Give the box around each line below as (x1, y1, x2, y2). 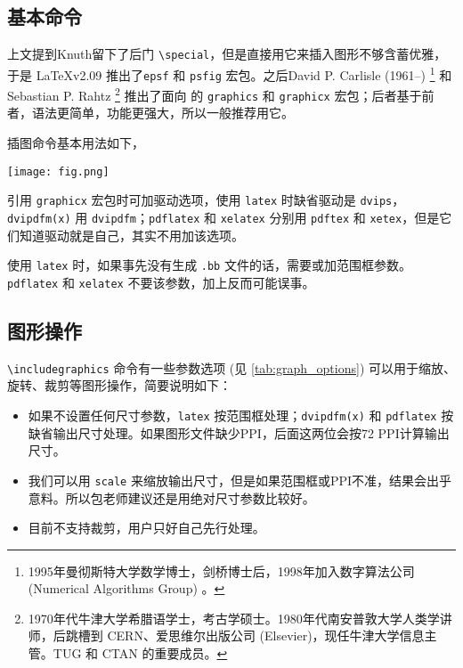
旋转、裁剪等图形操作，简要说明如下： (7, 376, 231, 395)
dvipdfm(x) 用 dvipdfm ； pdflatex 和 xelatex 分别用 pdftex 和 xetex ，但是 (7, 208, 440, 226)
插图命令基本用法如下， (7, 134, 144, 152)
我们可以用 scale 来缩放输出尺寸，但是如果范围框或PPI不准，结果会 (28, 470, 427, 489)
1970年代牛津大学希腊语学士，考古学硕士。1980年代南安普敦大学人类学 (28, 608, 440, 627)
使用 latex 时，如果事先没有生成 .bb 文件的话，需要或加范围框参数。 (7, 256, 411, 274)
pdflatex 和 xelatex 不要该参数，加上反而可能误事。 (7, 273, 315, 291)
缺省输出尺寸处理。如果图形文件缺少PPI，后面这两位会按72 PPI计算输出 (28, 423, 450, 442)
